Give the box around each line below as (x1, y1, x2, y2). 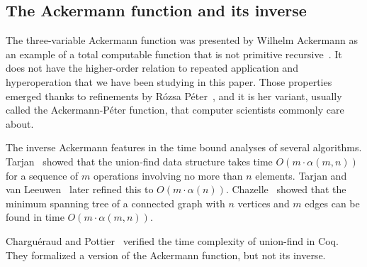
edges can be (305, 195, 360, 210)
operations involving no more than (94, 168, 243, 182)
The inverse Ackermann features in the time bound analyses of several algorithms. (6, 140, 362, 155)
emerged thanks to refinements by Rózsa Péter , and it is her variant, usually (6, 88, 342, 103)
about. (6, 116, 34, 131)
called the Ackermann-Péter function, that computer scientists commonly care (6, 102, 344, 117)
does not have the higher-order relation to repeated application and (6, 60, 298, 75)
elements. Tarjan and (255, 168, 347, 182)
